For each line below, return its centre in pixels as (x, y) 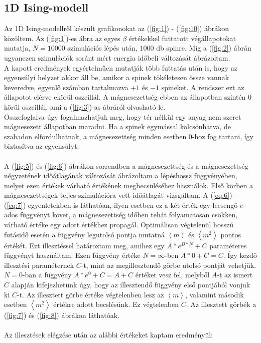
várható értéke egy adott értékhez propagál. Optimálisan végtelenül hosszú (119, 225)
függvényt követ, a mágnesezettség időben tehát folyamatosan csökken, (129, 215)
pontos (231, 234)
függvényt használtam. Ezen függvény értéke (72, 255)
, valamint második (214, 294)
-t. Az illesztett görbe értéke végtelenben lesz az (90, 294)
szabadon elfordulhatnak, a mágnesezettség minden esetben (95, 136)
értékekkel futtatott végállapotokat (182, 38)
